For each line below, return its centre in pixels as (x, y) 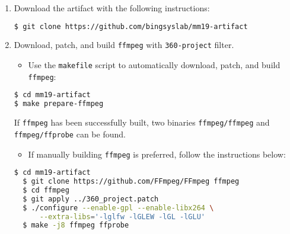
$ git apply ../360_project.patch (91, 199)
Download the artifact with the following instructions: (112, 8)
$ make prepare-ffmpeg (59, 104)
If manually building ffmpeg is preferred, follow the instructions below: (157, 154)
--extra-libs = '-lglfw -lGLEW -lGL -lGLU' (122, 217)
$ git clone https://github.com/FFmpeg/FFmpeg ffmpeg (131, 182)
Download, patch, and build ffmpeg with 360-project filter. (124, 45)
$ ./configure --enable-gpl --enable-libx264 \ (118, 208)
